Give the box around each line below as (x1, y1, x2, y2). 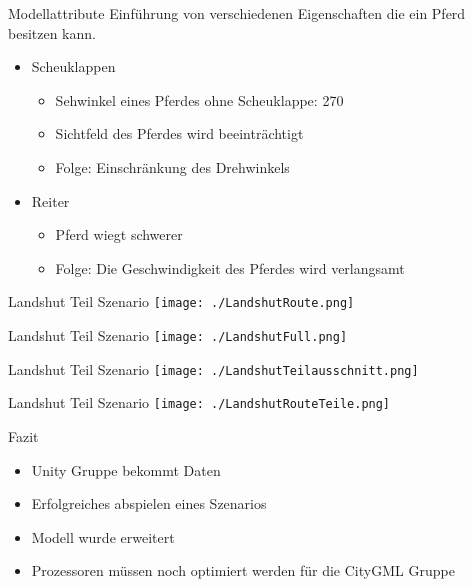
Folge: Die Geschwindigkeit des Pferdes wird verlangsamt (55, 257, 405, 278)
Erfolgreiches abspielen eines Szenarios (31, 493, 267, 514)
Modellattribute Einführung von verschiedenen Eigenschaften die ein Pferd (8, 3, 466, 23)
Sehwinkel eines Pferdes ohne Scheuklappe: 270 (55, 89, 344, 110)
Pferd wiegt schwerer (55, 224, 183, 245)
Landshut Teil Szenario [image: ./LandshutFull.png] (8, 325, 348, 345)
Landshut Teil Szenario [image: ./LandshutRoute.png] (8, 291, 355, 312)
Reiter (31, 190, 70, 211)
